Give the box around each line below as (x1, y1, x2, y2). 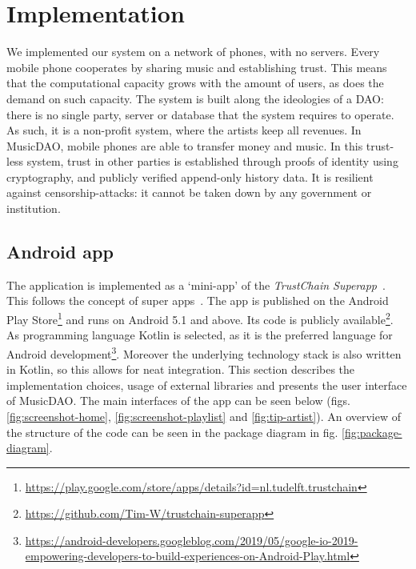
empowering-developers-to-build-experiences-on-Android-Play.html (25, 547, 350, 564)
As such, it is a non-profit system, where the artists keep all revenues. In (6, 122, 362, 138)
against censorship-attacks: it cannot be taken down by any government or (6, 184, 372, 201)
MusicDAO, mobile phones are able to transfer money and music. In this (6, 137, 363, 154)
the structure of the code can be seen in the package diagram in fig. (6, 423, 338, 440)
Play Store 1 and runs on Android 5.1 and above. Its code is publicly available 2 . (6, 309, 394, 327)
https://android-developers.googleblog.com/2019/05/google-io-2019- (25, 531, 358, 548)
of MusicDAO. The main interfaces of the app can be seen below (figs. (6, 392, 350, 409)
